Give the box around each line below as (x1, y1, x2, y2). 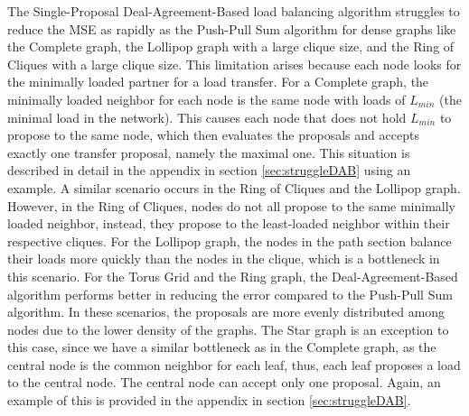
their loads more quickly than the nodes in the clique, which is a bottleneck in (7, 249, 440, 268)
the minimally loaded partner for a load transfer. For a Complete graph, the (7, 72, 429, 91)
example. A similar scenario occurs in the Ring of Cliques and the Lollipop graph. (7, 178, 461, 197)
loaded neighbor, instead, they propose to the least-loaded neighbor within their (7, 214, 450, 233)
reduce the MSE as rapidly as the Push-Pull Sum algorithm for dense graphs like (7, 19, 456, 38)
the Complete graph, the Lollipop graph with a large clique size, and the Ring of (7, 37, 455, 56)
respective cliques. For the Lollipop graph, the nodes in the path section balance (7, 231, 452, 250)
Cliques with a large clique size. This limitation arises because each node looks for (7, 54, 462, 73)
